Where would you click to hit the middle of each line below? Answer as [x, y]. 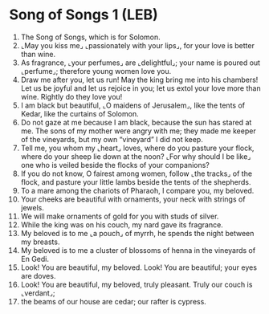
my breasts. [40, 242]
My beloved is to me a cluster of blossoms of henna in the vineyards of [138, 250]
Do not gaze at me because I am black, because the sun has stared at [136, 122]
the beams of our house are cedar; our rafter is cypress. [114, 301]
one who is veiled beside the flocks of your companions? [115, 165]
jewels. [33, 207]
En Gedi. [35, 259]
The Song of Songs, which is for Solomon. [91, 37]
